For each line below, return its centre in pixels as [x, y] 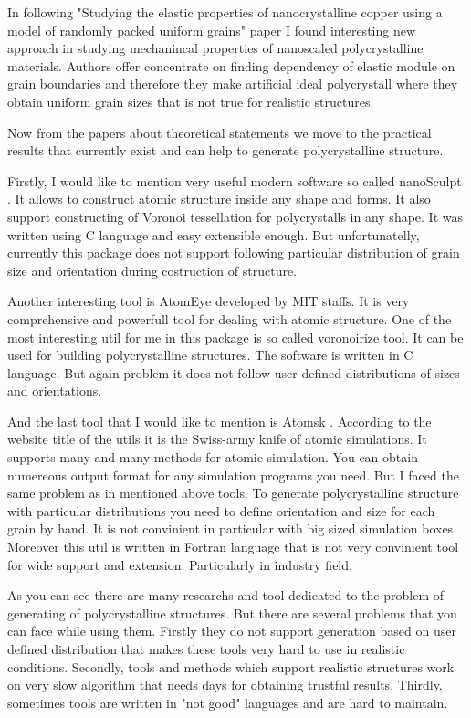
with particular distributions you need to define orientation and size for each [221, 510]
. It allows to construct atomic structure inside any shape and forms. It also [219, 199]
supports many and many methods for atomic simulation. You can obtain [213, 457]
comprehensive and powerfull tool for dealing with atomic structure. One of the [230, 318]
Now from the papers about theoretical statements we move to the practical [220, 132]
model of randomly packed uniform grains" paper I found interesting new [212, 30]
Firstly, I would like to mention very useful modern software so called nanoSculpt [235, 180]
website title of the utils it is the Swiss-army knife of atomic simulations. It [217, 439]
